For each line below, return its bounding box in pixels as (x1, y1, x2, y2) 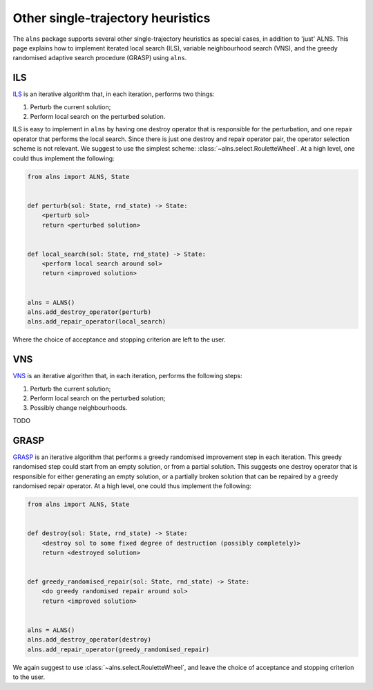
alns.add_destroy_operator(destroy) (27, 636, 152, 644)
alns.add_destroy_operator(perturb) (27, 308, 152, 316)
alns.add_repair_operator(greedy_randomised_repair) (27, 645, 210, 653)
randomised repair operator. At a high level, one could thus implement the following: (12, 481, 252, 490)
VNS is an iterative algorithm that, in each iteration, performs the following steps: (12, 372, 242, 380)
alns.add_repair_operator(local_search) (27, 318, 166, 326)
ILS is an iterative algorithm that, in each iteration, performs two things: (12, 90, 215, 98)
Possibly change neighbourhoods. (30, 404, 128, 412)
